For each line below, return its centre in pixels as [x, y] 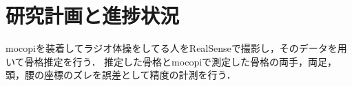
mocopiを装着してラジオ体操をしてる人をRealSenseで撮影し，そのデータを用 [176, 48]
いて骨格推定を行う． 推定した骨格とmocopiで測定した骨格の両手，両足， [172, 61]
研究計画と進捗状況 [93, 15]
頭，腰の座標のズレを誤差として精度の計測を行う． [121, 75]
